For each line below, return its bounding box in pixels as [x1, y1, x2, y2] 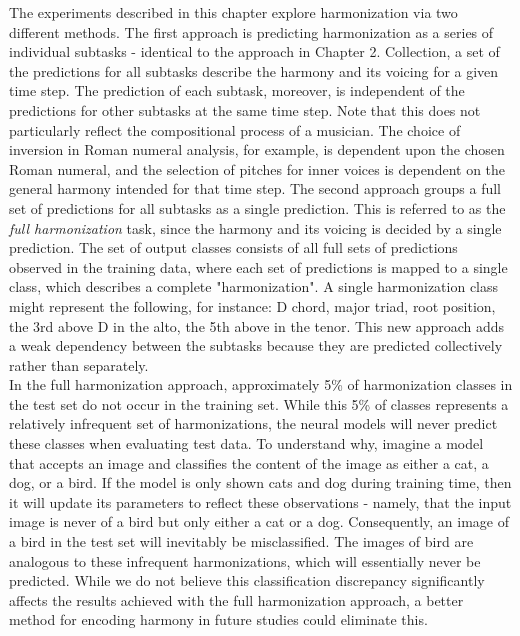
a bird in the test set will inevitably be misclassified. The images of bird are [9, 531, 474, 552]
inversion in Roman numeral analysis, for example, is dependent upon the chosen [9, 139, 505, 160]
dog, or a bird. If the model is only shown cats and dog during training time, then [9, 472, 512, 493]
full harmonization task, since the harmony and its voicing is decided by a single [9, 217, 502, 238]
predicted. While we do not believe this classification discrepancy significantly [9, 570, 485, 591]
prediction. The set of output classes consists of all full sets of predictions [9, 237, 458, 258]
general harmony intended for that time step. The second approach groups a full [9, 178, 501, 199]
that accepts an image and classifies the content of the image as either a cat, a [9, 452, 489, 473]
